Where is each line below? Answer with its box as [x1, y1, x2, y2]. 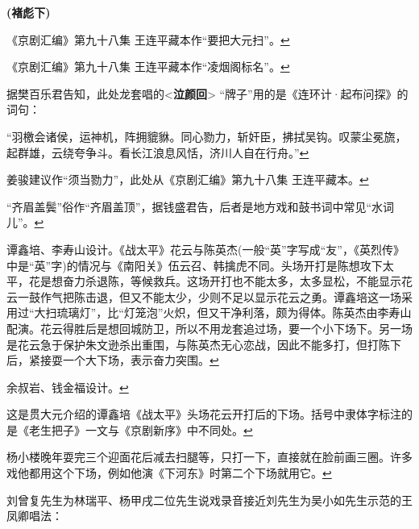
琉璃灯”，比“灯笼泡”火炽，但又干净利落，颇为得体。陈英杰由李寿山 [56, 304, 412, 321]
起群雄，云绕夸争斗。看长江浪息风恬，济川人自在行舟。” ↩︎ [6, 144, 309, 160]
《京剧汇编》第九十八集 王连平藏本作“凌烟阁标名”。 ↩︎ [6, 58, 290, 75]
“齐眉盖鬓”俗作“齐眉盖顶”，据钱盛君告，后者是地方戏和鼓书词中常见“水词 [6, 198, 395, 215]
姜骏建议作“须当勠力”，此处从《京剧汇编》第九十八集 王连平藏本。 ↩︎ [6, 171, 369, 188]
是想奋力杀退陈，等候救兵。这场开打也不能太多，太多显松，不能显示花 [39, 273, 413, 289]
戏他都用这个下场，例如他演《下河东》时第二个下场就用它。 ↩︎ [6, 464, 332, 481]
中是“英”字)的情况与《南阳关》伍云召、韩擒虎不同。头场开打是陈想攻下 [6, 256, 383, 273]
